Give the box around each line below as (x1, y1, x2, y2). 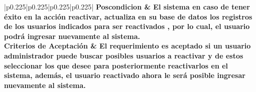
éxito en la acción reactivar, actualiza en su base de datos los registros (4, 11, 252, 21)
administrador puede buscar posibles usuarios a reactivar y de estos (4, 50, 243, 60)
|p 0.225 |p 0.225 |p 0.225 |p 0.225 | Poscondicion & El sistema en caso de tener (4, 1, 250, 11)
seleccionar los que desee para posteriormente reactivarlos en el (4, 60, 228, 70)
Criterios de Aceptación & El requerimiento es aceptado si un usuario (4, 40, 251, 51)
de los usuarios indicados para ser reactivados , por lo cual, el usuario (4, 21, 250, 31)
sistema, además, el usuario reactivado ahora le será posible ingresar (4, 70, 245, 80)
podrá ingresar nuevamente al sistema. (4, 30, 141, 41)
